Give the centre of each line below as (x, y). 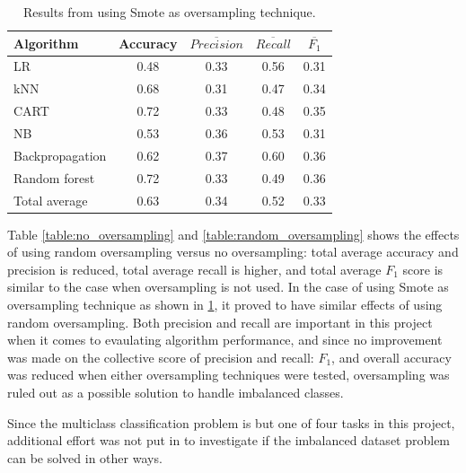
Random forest (54, 177)
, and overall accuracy (391, 357)
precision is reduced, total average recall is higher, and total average (194, 269)
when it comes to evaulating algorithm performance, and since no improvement (225, 340)
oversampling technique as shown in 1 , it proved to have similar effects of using (225, 304)
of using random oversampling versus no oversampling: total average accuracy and (233, 252)
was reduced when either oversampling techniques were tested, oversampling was (229, 375)
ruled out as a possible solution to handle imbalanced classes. (176, 392)
